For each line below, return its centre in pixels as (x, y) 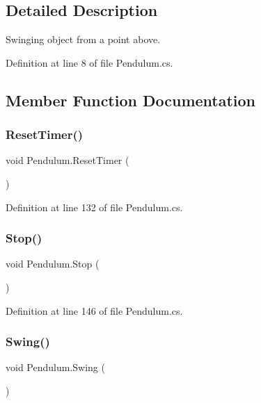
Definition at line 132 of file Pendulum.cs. (94, 207)
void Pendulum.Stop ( (53, 264)
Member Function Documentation (131, 100)
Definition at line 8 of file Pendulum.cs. (89, 62)
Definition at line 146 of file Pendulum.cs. (94, 310)
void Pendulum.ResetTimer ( (68, 160)
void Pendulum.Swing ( (55, 367)
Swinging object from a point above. (83, 39)
